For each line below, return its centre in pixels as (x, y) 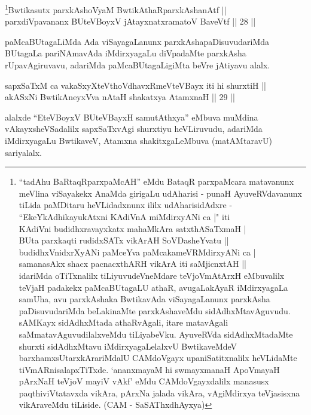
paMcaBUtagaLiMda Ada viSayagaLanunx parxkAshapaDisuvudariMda (137, 41)
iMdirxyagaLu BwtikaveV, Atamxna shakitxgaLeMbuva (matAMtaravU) (138, 140)
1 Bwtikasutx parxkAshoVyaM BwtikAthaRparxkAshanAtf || (116, 9)
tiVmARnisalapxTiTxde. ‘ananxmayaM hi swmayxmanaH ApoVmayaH (149, 369)
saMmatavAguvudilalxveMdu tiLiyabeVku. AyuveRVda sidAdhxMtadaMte (156, 334)
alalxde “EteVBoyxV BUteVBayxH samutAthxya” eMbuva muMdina (132, 117)
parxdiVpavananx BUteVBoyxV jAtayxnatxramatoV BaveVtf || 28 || (130, 21)
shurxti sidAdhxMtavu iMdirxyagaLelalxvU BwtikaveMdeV (128, 346)
